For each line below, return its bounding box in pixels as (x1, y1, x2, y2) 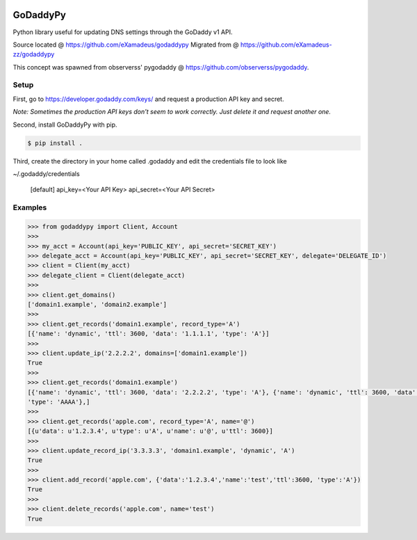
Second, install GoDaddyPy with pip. (13, 120, 117, 129)
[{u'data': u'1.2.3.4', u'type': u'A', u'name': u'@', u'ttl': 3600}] (27, 427, 274, 435)
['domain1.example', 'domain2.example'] (27, 301, 167, 309)
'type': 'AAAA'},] (27, 397, 90, 406)
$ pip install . (27, 139, 83, 147)
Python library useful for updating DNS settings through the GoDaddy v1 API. (13, 28, 233, 36)
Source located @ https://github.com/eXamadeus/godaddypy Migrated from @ (13, 40, 239, 49)
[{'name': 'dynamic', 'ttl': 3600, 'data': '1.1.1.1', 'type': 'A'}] (27, 330, 270, 337)
